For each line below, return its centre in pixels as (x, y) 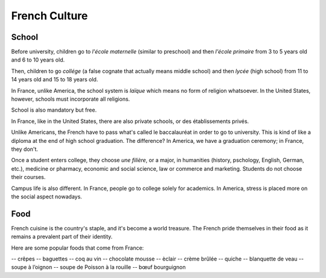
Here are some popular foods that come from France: (78, 248)
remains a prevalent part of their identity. (62, 237)
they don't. (25, 149)
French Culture (50, 16)
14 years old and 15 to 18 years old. (55, 80)
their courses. (28, 177)
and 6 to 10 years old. (38, 60)
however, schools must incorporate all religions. (71, 99)
